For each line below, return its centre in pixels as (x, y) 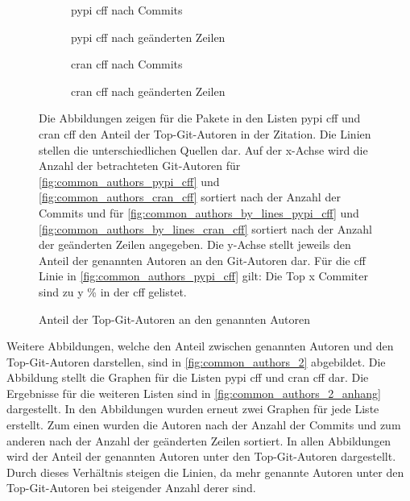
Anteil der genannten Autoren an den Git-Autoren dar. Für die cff (202, 260)
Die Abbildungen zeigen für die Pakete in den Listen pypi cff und (200, 118)
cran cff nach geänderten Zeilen (148, 91)
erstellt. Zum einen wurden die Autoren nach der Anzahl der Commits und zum (204, 425)
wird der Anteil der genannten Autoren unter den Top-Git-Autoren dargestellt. (201, 456)
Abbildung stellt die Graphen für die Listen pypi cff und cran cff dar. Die (188, 377)
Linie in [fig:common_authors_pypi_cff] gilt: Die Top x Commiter (203, 276)
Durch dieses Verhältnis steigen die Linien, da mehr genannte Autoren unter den (205, 472)
